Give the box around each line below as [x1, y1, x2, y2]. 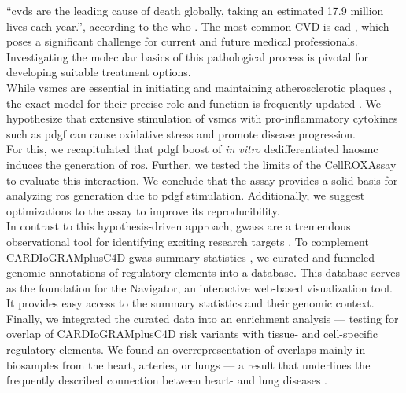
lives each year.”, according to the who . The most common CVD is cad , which [6, 17, 389, 34]
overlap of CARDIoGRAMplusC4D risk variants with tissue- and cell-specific [6, 325, 378, 342]
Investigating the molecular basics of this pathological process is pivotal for [6, 48, 368, 64]
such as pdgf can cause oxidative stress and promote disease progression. [6, 125, 356, 141]
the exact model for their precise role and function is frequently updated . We [6, 94, 381, 111]
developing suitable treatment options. [6, 64, 191, 80]
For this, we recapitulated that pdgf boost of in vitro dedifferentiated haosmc [6, 141, 378, 157]
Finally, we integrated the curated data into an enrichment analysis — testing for [6, 310, 399, 326]
